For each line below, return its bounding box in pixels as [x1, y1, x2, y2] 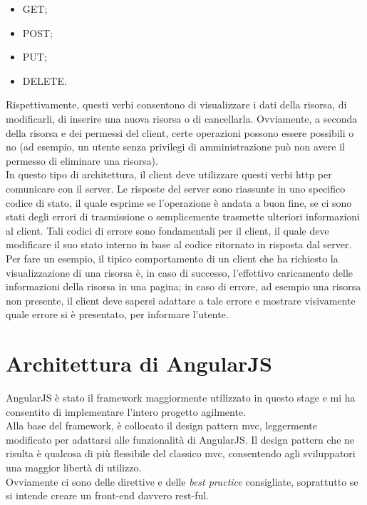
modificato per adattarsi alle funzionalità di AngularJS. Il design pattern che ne [6, 432, 355, 447]
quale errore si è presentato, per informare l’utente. [6, 307, 229, 322]
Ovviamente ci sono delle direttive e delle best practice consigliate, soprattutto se [6, 474, 358, 489]
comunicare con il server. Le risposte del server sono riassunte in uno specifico [6, 180, 346, 195]
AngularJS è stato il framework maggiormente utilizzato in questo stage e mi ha [6, 390, 356, 404]
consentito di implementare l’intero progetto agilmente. [6, 404, 246, 419]
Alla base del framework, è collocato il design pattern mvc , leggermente [6, 418, 318, 433]
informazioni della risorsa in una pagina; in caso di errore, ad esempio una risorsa [6, 279, 361, 294]
